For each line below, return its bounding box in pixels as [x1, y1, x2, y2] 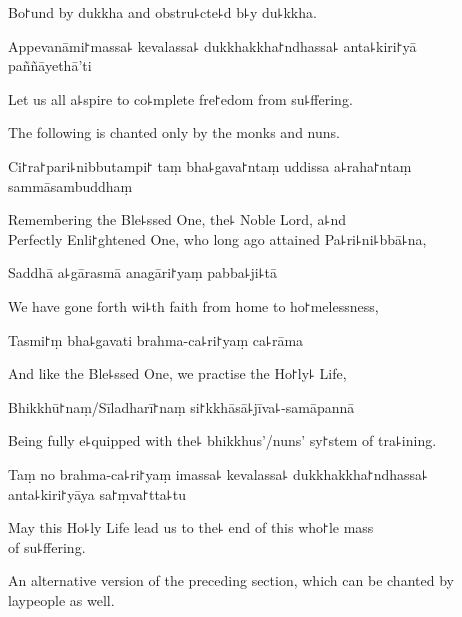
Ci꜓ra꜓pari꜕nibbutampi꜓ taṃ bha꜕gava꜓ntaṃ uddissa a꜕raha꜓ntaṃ [8, 155, 412, 176]
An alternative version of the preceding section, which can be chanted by [8, 570, 454, 591]
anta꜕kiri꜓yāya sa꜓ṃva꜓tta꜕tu [8, 483, 186, 504]
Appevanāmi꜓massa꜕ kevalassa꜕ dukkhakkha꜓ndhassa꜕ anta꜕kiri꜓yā [8, 35, 417, 56]
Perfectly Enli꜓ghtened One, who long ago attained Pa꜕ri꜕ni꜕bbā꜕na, [8, 228, 427, 249]
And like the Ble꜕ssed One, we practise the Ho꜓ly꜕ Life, [8, 363, 347, 384]
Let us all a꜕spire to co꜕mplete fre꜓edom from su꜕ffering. [8, 88, 353, 109]
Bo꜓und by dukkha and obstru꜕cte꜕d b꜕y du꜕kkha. [8, 2, 317, 22]
